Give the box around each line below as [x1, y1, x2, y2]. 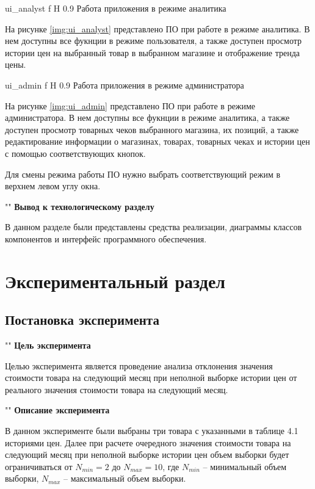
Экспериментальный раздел [5, 268, 226, 293]
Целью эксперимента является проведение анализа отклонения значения [5, 359, 273, 372]
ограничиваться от [5, 460, 73, 473]
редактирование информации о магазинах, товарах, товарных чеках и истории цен [5, 135, 310, 148]
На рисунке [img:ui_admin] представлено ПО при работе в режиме [5, 99, 256, 112]
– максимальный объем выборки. [63, 472, 186, 485]
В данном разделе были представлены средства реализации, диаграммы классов [5, 220, 302, 233]
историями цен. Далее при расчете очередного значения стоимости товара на [5, 436, 291, 449]
